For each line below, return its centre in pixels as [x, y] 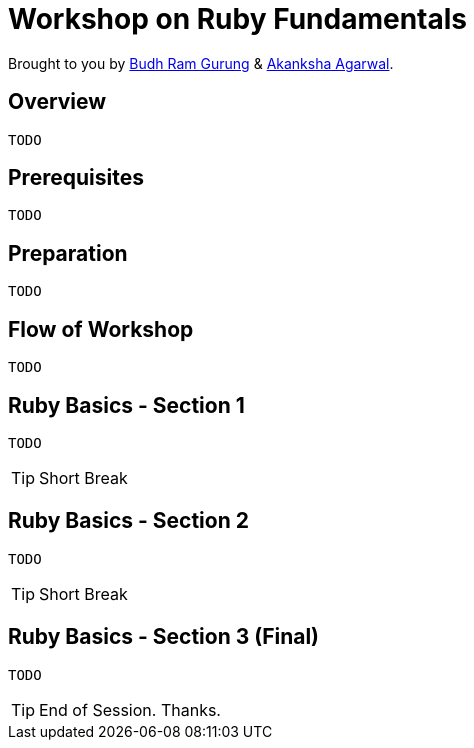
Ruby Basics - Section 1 [126, 405]
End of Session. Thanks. [130, 709]
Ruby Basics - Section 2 [128, 521]
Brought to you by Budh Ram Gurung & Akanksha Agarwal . [201, 63]
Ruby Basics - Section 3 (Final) [164, 637]
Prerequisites [76, 178]
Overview [57, 102]
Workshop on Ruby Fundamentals [238, 19]
